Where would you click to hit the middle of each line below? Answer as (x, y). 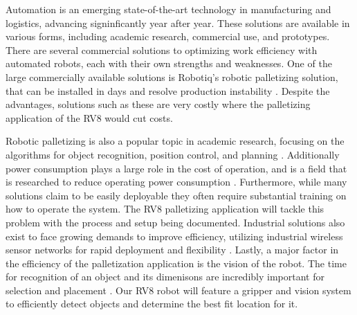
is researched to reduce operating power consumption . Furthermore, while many (176, 182)
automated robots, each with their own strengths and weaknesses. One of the (169, 63)
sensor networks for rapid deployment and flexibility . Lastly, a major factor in (172, 250)
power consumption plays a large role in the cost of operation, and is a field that (176, 168)
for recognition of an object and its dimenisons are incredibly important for (165, 277)
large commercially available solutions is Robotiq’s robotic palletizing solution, (172, 76)
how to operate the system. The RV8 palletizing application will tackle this (165, 209)
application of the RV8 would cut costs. (89, 117)
